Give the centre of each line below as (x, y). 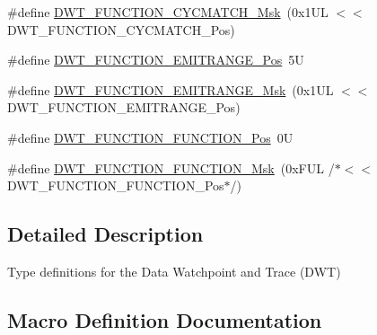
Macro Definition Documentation (165, 319)
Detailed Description (105, 234)
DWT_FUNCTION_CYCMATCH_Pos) (121, 29)
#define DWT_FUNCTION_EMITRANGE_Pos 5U (156, 60)
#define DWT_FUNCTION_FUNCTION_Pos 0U (150, 137)
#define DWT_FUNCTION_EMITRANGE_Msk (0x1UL (171, 89)
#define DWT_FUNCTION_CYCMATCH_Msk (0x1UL (168, 12)
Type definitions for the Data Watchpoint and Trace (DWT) (174, 271)
